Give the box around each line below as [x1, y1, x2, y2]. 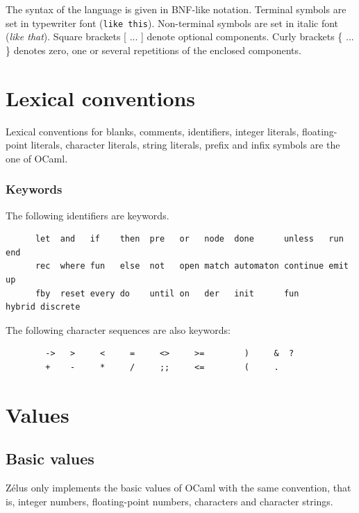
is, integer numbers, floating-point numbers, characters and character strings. [6, 494, 333, 508]
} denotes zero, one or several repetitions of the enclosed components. [6, 42, 301, 57]
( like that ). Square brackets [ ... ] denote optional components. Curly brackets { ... [6, 29, 354, 44]
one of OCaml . [6, 151, 68, 165]
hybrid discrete [6, 302, 81, 312]
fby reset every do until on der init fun [35, 288, 299, 298]
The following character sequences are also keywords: [6, 322, 231, 337]
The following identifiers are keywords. [6, 208, 169, 222]
